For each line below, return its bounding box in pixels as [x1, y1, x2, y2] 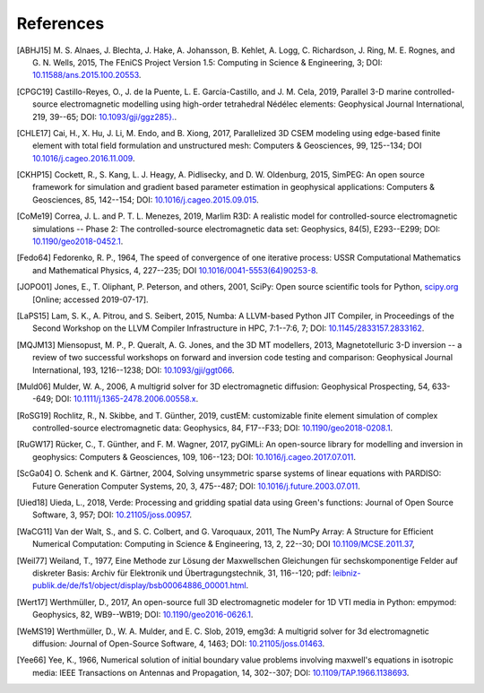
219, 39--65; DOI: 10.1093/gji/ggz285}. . [32, 111, 177, 122]
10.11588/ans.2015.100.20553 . [32, 70, 142, 81]
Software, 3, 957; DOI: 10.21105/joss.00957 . [32, 509, 193, 520]
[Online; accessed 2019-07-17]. [32, 294, 149, 305]
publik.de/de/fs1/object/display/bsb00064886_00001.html [32, 580, 246, 591]
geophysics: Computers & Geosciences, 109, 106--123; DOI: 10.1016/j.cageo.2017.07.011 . [32, 451, 357, 462]
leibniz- [333, 567, 361, 578]
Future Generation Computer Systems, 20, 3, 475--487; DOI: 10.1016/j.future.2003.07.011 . [32, 481, 360, 491]
